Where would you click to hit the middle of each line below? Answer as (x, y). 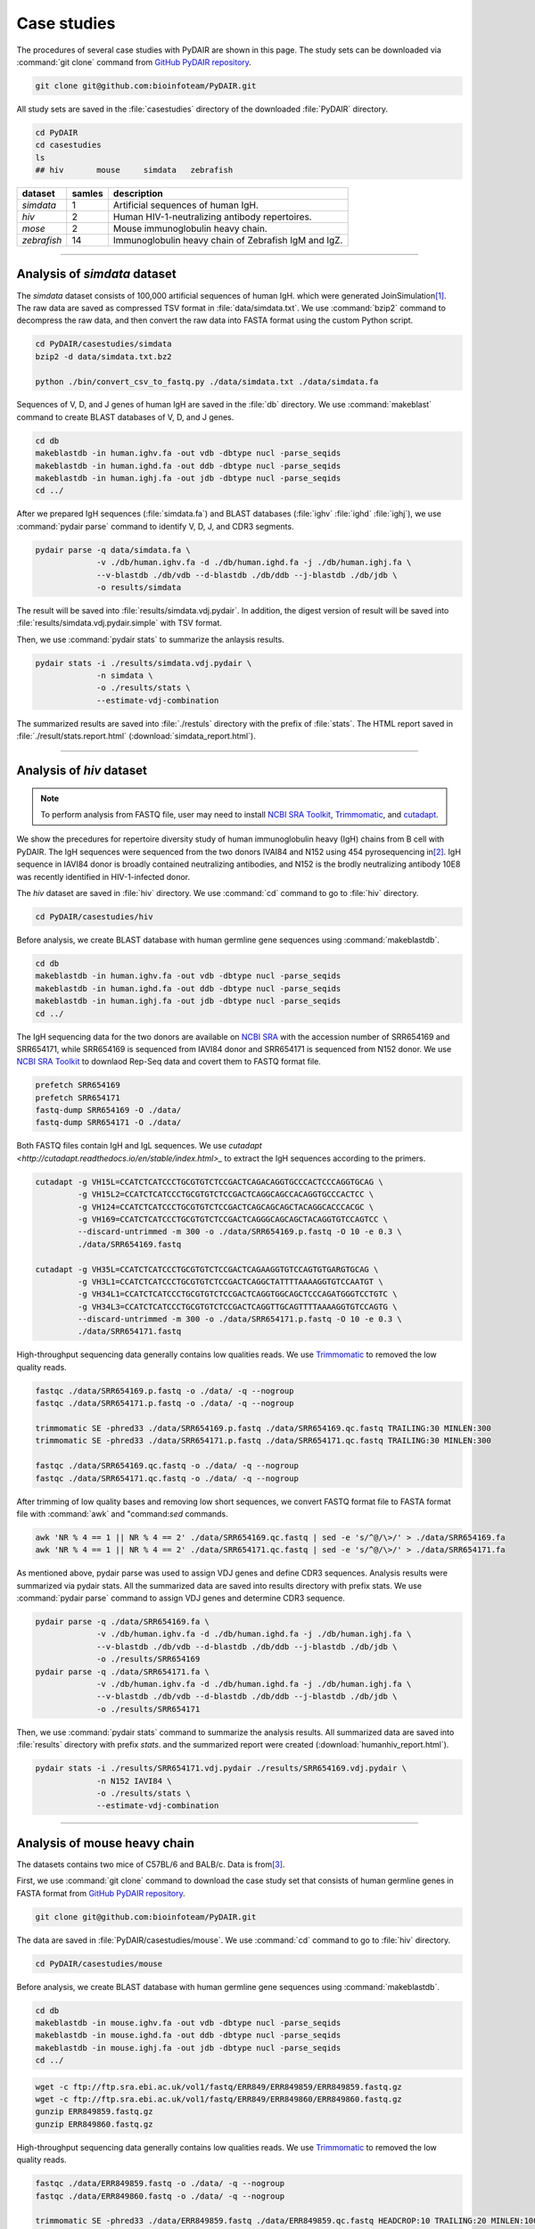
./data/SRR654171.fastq (129, 1332)
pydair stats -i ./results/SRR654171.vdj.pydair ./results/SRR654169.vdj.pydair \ (221, 1768)
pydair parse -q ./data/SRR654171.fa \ (122, 1671)
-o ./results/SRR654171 (148, 1709)
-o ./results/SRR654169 (148, 1659)
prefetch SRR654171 (78, 1098)
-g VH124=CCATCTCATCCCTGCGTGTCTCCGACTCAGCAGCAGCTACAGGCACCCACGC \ (226, 1207)
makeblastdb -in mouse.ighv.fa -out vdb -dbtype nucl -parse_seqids (188, 2023)
